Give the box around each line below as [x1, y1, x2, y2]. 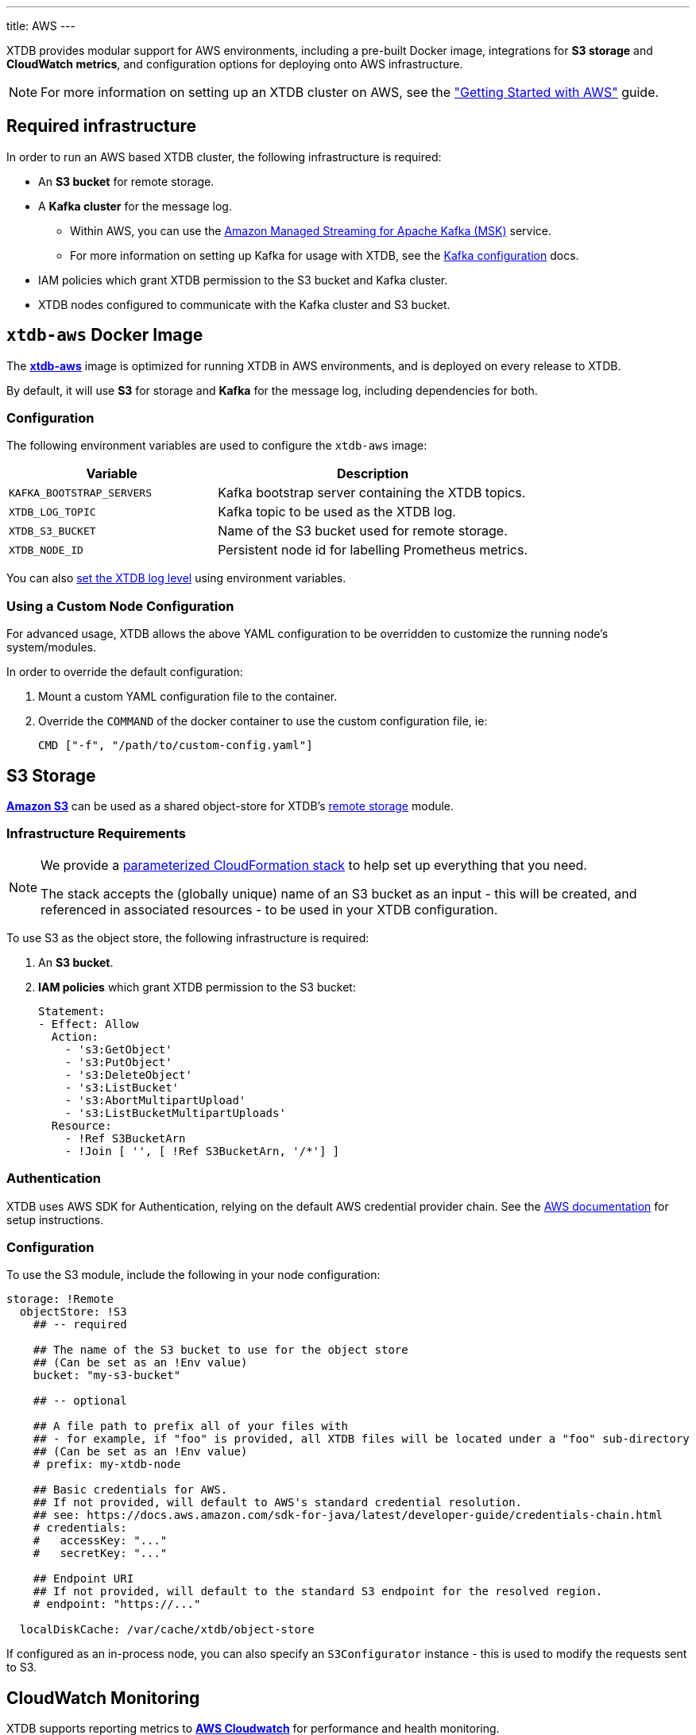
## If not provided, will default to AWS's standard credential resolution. [33, 1496, 523, 1509]
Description [336, 466, 409, 482]
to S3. [6, 1660, 37, 1675]
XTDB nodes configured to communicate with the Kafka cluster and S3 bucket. [38, 297, 450, 311]
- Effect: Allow [38, 1017, 139, 1030]
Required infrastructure [6, 116, 197, 137]
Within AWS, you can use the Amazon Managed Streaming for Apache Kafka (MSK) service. [70, 223, 552, 238]
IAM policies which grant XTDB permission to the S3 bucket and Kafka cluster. [38, 272, 448, 287]
